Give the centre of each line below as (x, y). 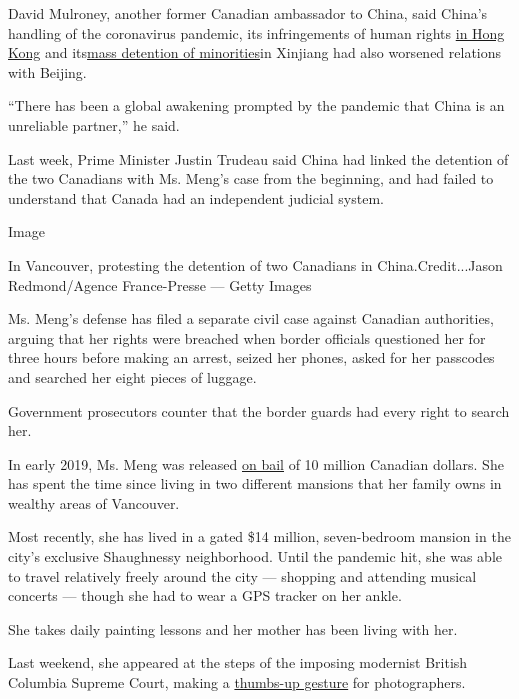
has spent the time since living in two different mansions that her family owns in (255, 483)
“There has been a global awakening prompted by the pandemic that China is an (256, 105)
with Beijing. (47, 71)
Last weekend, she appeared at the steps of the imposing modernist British (238, 662)
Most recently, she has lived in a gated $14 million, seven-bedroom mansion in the (259, 536)
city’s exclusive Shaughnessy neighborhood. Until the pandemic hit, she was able (255, 556)
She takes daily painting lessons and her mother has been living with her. (233, 628)
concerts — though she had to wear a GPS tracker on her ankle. (205, 595)
